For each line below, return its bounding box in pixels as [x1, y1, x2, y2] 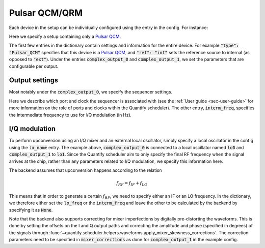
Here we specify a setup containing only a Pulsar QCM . [9, 33, 121, 39]
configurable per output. [9, 63, 58, 69]
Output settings [9, 76, 58, 85]
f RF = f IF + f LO [116, 180, 148, 187]
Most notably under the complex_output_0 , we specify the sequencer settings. [9, 89, 173, 95]
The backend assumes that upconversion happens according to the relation [9, 167, 162, 173]
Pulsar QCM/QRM [9, 7, 83, 18]
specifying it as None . [9, 207, 53, 213]
